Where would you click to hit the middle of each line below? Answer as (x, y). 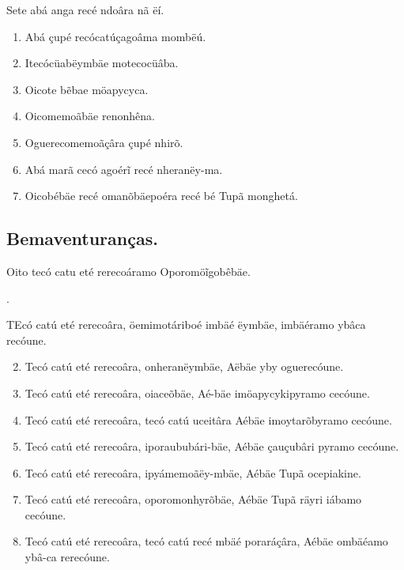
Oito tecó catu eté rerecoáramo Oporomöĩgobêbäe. (128, 271)
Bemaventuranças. (82, 238)
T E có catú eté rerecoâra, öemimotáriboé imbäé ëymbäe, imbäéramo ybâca (186, 325)
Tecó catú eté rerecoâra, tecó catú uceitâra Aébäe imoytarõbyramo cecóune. (208, 419)
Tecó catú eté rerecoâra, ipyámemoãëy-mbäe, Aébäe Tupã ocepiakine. (193, 472)
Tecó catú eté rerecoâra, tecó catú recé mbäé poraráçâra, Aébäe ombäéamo (206, 541)
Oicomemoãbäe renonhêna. (90, 116)
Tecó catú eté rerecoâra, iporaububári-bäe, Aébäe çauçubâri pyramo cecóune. (212, 446)
